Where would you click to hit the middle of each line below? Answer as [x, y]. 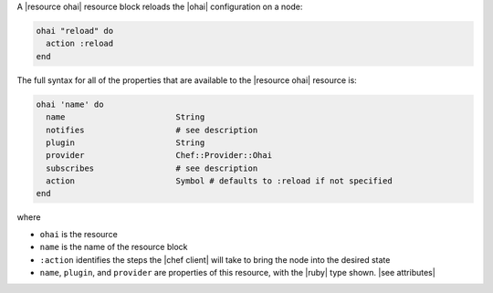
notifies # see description [152, 130]
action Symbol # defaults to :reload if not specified [219, 181]
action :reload [80, 44]
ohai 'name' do [70, 104]
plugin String [126, 142]
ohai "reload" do [75, 31]
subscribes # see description [152, 168]
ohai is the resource [79, 234]
